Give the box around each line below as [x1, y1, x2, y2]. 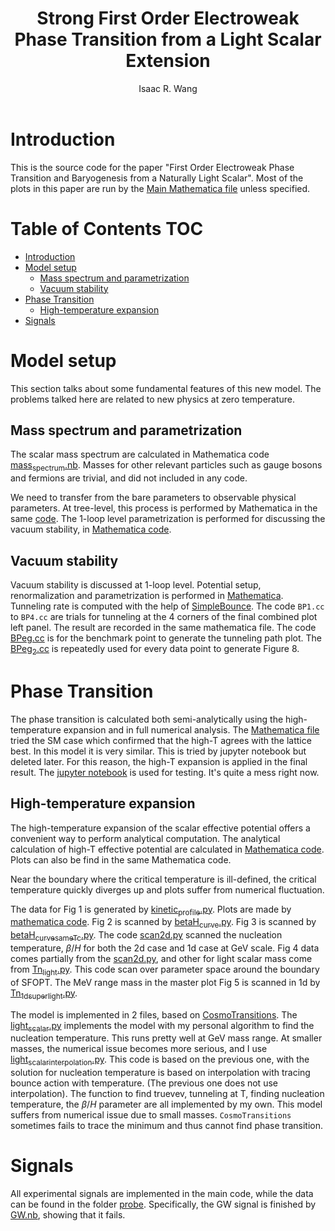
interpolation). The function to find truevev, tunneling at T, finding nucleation [10, 1088, 325, 1100]
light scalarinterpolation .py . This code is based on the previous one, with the [10, 1053, 310, 1068]
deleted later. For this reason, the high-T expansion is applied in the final [10, 755, 308, 767]
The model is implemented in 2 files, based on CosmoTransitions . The [10, 1008, 298, 1021]
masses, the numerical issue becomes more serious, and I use [10, 1043, 268, 1055]
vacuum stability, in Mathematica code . [10, 523, 172, 536]
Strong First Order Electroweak [36, 7, 300, 30]
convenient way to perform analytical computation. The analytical [10, 832, 281, 844]
